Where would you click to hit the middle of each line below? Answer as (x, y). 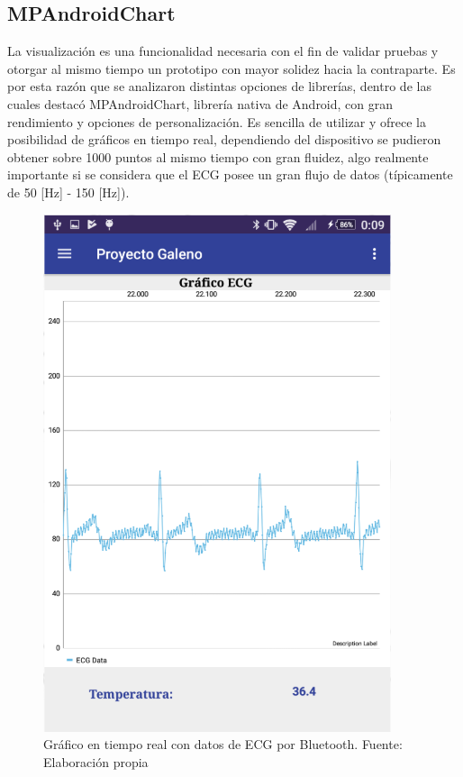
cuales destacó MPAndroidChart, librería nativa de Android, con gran (200, 103)
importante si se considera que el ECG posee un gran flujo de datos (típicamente (230, 174)
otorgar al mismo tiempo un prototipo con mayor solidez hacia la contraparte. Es (231, 68)
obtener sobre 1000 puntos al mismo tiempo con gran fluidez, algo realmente (218, 156)
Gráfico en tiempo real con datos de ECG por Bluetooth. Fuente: (223, 744)
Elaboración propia (96, 761)
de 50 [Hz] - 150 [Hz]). (68, 192)
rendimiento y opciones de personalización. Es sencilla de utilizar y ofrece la (217, 121)
